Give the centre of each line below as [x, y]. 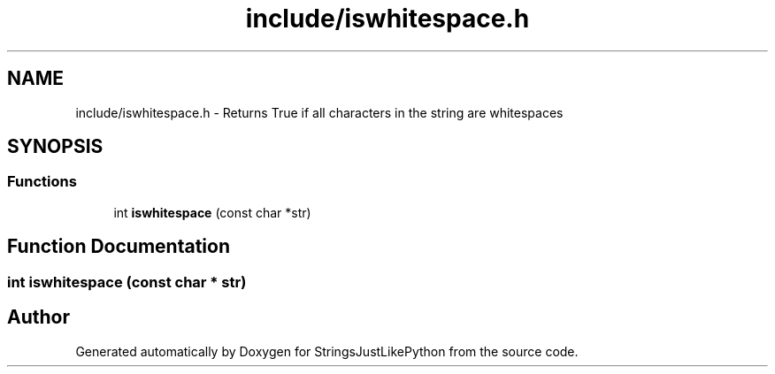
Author [38, 317]
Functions [42, 182]
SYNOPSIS [55, 147]
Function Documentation [119, 247]
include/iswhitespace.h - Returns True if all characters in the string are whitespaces [319, 112]
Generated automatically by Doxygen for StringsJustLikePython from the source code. [327, 351]
